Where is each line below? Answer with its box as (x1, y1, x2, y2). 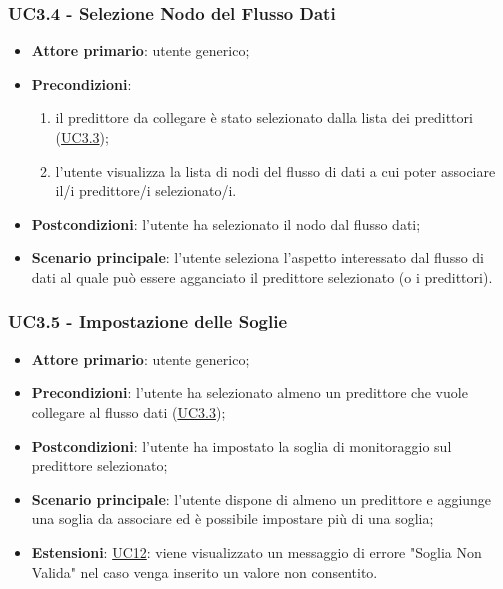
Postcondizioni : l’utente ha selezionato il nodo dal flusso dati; (31, 213, 421, 234)
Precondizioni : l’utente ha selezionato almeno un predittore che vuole (31, 382, 468, 403)
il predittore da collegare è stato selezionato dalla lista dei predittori (55, 107, 473, 128)
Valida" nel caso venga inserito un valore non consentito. (31, 561, 378, 582)
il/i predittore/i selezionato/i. (55, 180, 237, 201)
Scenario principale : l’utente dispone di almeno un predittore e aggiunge (31, 488, 492, 509)
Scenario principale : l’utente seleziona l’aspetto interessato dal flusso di (31, 247, 485, 268)
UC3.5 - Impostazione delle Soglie (8, 309, 288, 334)
